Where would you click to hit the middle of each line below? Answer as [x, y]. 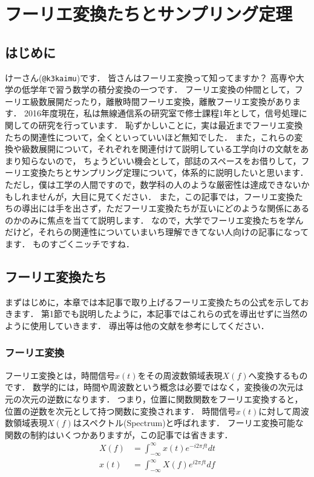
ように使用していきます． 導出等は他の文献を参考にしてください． [137, 325]
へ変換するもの [278, 375]
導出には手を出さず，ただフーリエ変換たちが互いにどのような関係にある [165, 208]
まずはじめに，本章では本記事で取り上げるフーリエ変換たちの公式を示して [153, 302]
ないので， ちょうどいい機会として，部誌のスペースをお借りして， [170, 160]
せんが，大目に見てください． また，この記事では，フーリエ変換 [166, 196]
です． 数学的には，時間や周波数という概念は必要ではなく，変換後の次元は [154, 387]
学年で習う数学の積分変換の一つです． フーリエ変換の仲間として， [162, 89]
